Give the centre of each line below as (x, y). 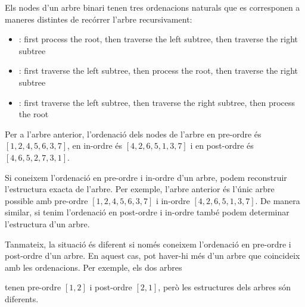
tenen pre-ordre (33, 287)
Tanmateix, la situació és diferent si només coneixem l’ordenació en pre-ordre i (148, 244)
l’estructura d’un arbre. (47, 223)
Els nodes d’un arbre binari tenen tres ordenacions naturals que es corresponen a (152, 7)
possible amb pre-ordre (46, 200)
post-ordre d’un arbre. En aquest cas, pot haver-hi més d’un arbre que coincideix (152, 256)
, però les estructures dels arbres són (225, 287)
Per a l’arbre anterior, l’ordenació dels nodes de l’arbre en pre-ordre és (133, 134)
